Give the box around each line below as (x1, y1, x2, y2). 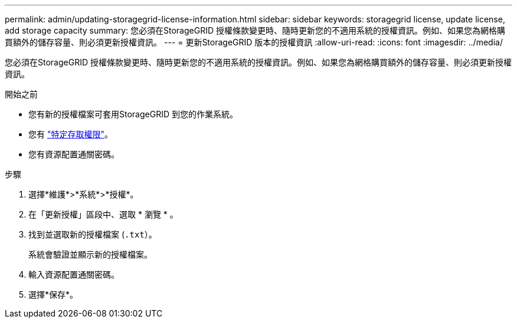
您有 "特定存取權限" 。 (28, 129, 113, 139)
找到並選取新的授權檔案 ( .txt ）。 (28, 229, 157, 239)
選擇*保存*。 (28, 289, 78, 299)
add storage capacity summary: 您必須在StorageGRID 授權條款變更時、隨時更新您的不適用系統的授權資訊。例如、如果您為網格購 (5, 25, 505, 35)
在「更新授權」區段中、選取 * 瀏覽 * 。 (28, 209, 178, 219)
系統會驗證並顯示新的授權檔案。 (28, 249, 152, 259)
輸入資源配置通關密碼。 (28, 269, 119, 279)
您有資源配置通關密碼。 (28, 149, 119, 159)
